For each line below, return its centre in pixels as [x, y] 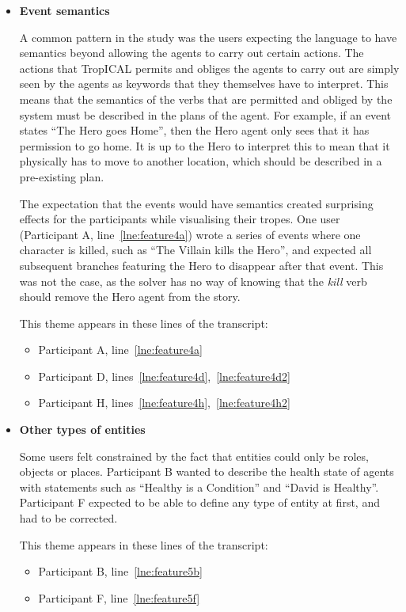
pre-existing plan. [62, 176]
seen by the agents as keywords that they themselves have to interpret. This [204, 84]
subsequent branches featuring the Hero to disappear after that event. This [201, 265]
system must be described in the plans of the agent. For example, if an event [205, 114]
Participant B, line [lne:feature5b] [121, 571]
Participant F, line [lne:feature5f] [119, 597]
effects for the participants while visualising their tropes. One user [180, 219]
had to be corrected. [68, 518]
